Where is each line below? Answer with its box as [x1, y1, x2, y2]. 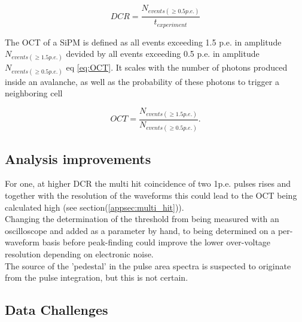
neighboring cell [5, 87, 63, 99]
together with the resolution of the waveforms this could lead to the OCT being [5, 189, 297, 202]
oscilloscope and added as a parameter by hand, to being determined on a [5, 224, 276, 236]
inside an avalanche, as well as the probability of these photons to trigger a [5, 75, 279, 87]
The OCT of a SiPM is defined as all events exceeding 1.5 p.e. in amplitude [5, 35, 282, 48]
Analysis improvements [5, 149, 151, 168]
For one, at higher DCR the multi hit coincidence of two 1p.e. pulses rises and [5, 177, 291, 190]
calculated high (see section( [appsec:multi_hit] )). [5, 201, 184, 213]
